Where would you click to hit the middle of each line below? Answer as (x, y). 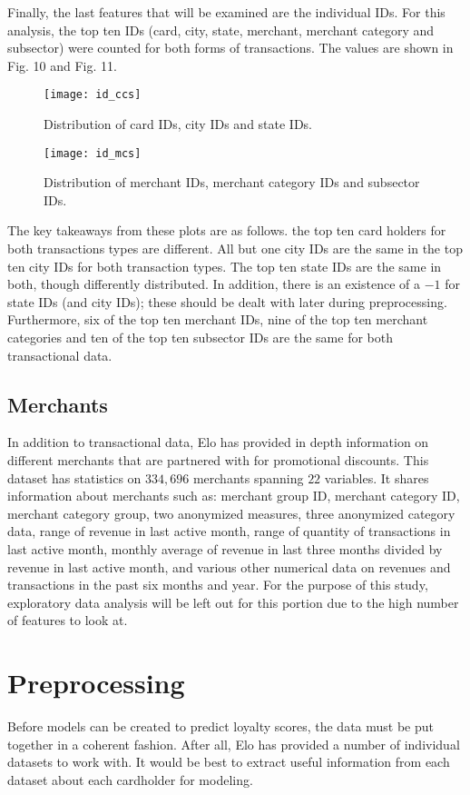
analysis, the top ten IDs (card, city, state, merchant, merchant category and (221, 30)
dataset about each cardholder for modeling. (130, 779)
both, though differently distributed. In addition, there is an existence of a (214, 284)
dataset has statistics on (74, 477)
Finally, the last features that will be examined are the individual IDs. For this (226, 12)
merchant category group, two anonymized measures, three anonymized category (231, 513)
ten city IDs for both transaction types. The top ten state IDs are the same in (225, 266)
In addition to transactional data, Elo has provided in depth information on (218, 442)
